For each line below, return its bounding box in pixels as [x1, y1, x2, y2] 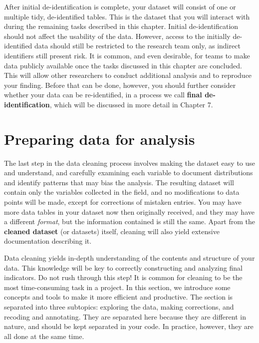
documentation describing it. [4, 236, 92, 246]
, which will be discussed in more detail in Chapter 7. [49, 99, 213, 109]
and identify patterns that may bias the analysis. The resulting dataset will [4, 177, 235, 187]
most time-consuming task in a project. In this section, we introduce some [4, 282, 231, 292]
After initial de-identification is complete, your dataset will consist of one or [4, 1, 236, 11]
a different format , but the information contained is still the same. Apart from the [4, 216, 256, 227]
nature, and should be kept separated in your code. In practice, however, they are [4, 321, 254, 332]
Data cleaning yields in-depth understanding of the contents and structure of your [4, 253, 255, 263]
